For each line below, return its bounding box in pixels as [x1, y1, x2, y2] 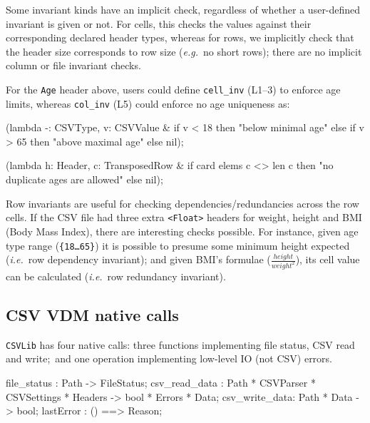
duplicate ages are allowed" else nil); [6, 172, 163, 187]
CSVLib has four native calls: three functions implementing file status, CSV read [6, 337, 355, 352]
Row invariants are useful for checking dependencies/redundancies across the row [6, 195, 359, 210]
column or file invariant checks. [6, 58, 141, 73]
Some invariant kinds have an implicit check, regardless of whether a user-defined [6, 2, 361, 16]
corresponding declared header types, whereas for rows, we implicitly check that [6, 30, 354, 45]
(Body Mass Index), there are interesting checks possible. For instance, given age [6, 223, 359, 238]
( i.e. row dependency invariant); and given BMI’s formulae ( [6, 252, 271, 267]
